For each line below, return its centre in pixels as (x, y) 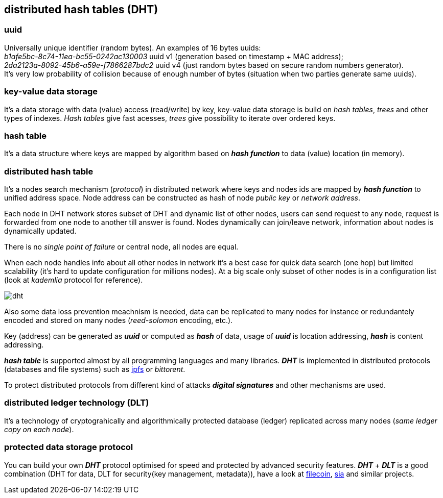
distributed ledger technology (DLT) (77, 403)
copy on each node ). (39, 429)
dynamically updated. (40, 231)
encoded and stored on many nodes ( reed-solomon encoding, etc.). (119, 320)
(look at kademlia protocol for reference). (74, 280)
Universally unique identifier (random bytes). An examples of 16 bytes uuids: (133, 47)
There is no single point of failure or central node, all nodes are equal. (121, 247)
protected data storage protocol (69, 447)
